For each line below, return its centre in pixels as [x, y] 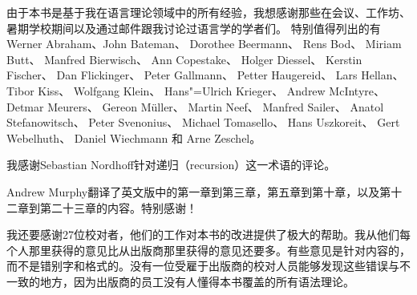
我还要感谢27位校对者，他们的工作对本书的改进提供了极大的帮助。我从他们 [203, 234]
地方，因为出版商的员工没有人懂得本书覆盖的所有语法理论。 [197, 281]
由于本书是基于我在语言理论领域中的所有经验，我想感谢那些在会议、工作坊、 [208, 12]
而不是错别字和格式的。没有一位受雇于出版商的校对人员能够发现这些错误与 [203, 266]
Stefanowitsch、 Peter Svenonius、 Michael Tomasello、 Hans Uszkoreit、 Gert [203, 122]
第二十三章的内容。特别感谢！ [118, 207]
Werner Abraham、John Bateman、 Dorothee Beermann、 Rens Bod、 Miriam [204, 44]
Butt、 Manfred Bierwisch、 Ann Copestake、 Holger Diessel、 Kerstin [184, 59]
